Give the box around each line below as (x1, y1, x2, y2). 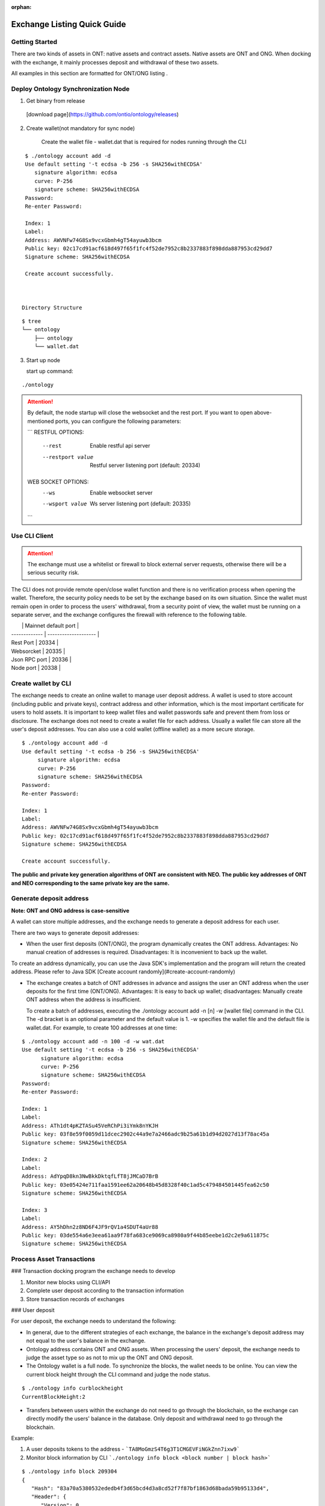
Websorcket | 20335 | (11, 648, 66, 655)
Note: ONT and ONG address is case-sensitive (11, 907, 129, 914)
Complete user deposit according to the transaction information (26, 1287, 184, 1295)
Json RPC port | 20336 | (11, 655, 72, 663)
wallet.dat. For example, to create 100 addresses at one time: (26, 1024, 178, 1031)
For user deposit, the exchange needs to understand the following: (11, 1317, 176, 1325)
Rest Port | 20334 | (11, 639, 59, 646)
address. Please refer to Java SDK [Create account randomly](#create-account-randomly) (11, 968, 236, 975)
